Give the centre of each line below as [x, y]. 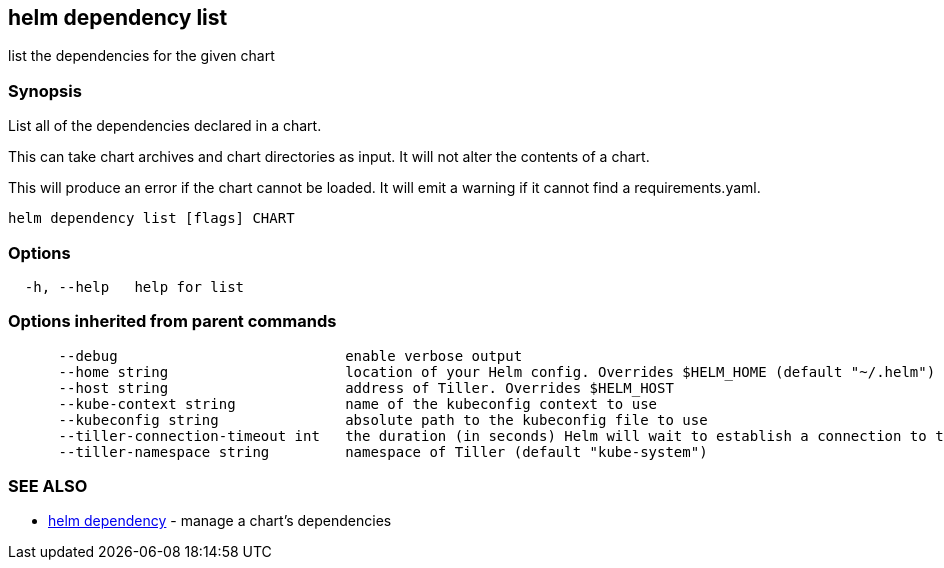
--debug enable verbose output [290, 355]
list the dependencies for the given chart [141, 56]
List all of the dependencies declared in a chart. [165, 126]
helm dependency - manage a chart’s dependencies [220, 521]
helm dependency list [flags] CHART [151, 218]
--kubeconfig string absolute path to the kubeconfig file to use [383, 419]
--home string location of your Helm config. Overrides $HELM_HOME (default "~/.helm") [497, 371]
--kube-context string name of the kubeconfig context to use [358, 403]
